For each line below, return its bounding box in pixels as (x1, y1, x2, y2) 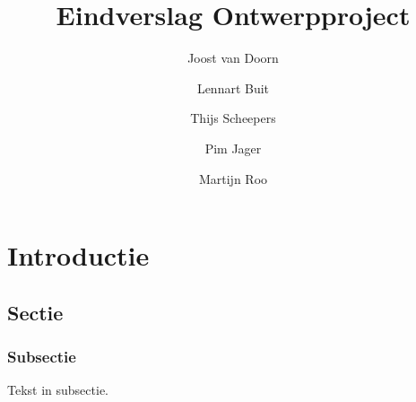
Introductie (7, 237, 150, 274)
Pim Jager (204, 138, 262, 157)
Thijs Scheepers (190, 109, 276, 127)
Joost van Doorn (187, 48, 279, 67)
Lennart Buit (196, 78, 270, 97)
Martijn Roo (198, 169, 268, 188)
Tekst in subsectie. (7, 380, 108, 399)
